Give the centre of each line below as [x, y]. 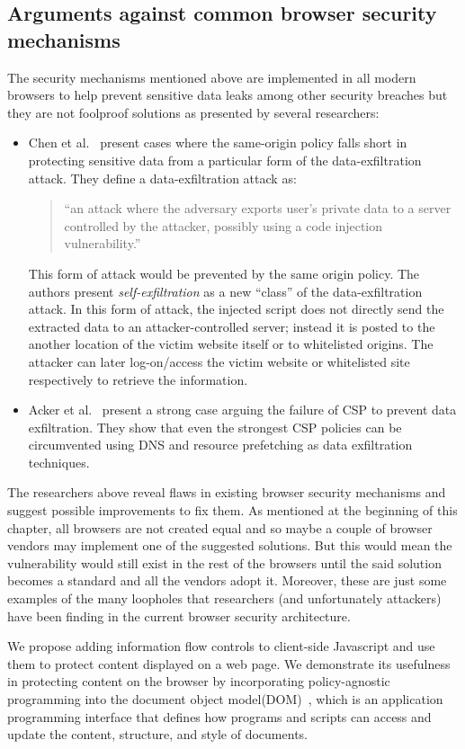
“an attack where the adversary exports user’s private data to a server [258, 208]
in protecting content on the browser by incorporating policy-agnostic [199, 681]
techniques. [59, 462]
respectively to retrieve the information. [138, 379]
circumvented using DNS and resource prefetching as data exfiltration [220, 445]
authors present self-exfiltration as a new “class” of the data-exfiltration [225, 291]
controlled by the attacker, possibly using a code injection [224, 225]
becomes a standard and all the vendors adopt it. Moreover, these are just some [227, 580]
